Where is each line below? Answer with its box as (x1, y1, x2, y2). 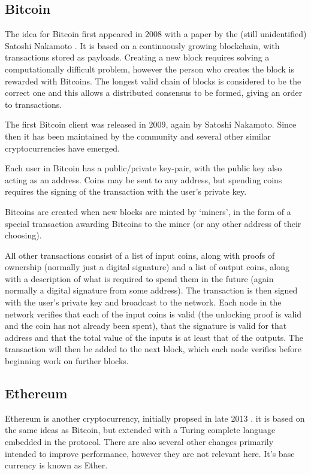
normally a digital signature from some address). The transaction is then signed (5, 284, 298, 297)
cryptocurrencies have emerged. (5, 141, 120, 154)
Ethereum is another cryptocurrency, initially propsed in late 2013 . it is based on (5, 412, 305, 424)
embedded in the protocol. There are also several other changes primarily (5, 435, 274, 448)
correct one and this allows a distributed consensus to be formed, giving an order (5, 86, 303, 99)
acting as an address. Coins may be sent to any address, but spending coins (5, 173, 282, 186)
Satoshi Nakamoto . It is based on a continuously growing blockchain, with (5, 39, 280, 52)
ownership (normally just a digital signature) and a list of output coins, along (5, 261, 290, 273)
